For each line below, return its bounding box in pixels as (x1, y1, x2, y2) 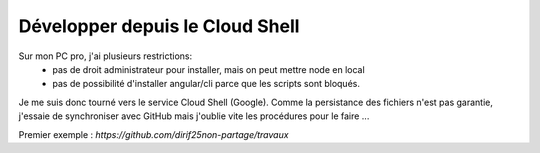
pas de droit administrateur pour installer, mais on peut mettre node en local (52, 63, 365, 75)
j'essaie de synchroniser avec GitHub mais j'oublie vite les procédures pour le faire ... (18, 110, 370, 122)
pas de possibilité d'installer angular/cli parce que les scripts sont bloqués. (52, 78, 360, 90)
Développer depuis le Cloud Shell (18, 15, 300, 37)
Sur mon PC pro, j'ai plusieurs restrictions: (18, 50, 193, 62)
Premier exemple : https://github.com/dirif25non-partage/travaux (18, 128, 289, 140)
